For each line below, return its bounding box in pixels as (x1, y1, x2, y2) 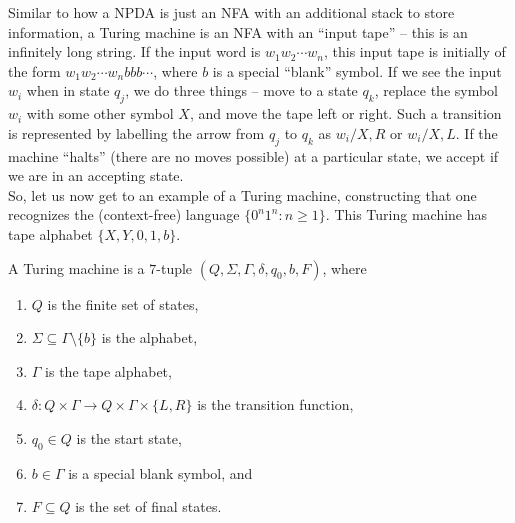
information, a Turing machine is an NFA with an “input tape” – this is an (8, 21, 468, 42)
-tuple (156, 257, 193, 278)
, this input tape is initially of (323, 41, 506, 62)
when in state (26, 80, 110, 101)
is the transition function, (197, 394, 354, 415)
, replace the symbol (374, 80, 499, 101)
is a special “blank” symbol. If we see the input (212, 60, 502, 81)
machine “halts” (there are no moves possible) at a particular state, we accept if (8, 145, 499, 166)
